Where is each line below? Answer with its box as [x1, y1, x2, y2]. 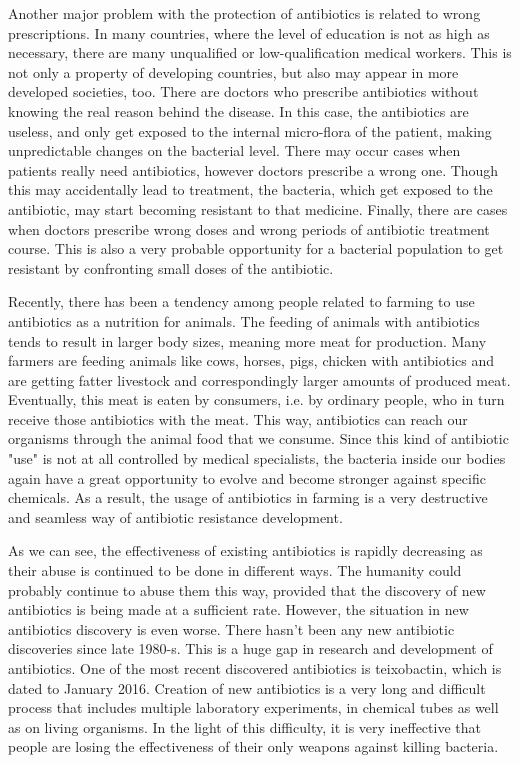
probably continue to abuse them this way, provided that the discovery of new [8, 579, 486, 600]
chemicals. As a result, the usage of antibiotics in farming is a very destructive [8, 487, 488, 508]
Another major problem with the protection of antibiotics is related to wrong [8, 3, 481, 23]
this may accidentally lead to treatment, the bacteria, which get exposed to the [8, 179, 493, 200]
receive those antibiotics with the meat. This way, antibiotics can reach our [8, 408, 468, 429]
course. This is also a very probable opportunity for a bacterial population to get [8, 238, 504, 259]
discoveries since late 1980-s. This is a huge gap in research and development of [8, 638, 493, 659]
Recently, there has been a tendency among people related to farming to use [8, 291, 475, 312]
